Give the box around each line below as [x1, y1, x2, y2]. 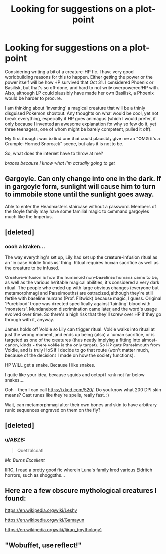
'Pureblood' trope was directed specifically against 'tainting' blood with [5, 301, 151, 307]
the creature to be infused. [5, 265, 59, 271]
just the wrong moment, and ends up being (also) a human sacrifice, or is [5, 332, 155, 338]
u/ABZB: [5, 436, 26, 443]
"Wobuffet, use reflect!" [5, 541, 82, 550]
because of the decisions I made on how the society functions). [5, 352, 135, 358]
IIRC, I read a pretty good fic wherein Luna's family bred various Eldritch [5, 467, 153, 473]
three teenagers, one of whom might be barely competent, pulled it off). [5, 126, 152, 132]
